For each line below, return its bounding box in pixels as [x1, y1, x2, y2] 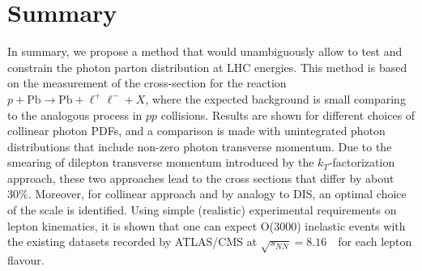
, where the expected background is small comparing [145, 90, 406, 107]
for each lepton [338, 233, 412, 250]
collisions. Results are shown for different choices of [160, 106, 416, 123]
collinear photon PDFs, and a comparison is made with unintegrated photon [7, 122, 386, 139]
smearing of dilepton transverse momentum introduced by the [7, 154, 314, 171]
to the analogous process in [7, 106, 143, 123]
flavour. [7, 252, 45, 269]
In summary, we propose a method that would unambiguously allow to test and [7, 43, 403, 60]
